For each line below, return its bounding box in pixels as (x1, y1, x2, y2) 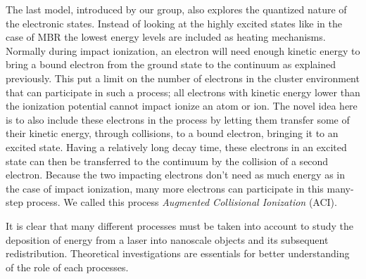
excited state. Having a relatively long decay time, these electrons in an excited (6, 139, 347, 154)
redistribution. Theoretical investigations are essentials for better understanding (6, 246, 350, 261)
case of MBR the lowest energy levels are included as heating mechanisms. (6, 30, 326, 44)
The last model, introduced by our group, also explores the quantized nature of (6, 2, 347, 16)
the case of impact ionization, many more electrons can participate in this (6, 181, 324, 195)
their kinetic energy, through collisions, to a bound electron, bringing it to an (6, 126, 339, 141)
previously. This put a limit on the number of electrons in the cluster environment (6, 70, 360, 85)
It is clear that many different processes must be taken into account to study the (6, 218, 354, 233)
